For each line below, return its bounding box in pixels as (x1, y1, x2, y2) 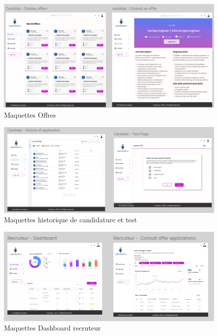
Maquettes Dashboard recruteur (4, 323, 101, 333)
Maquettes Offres (4, 110, 56, 120)
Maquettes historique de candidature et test (4, 214, 137, 225)
